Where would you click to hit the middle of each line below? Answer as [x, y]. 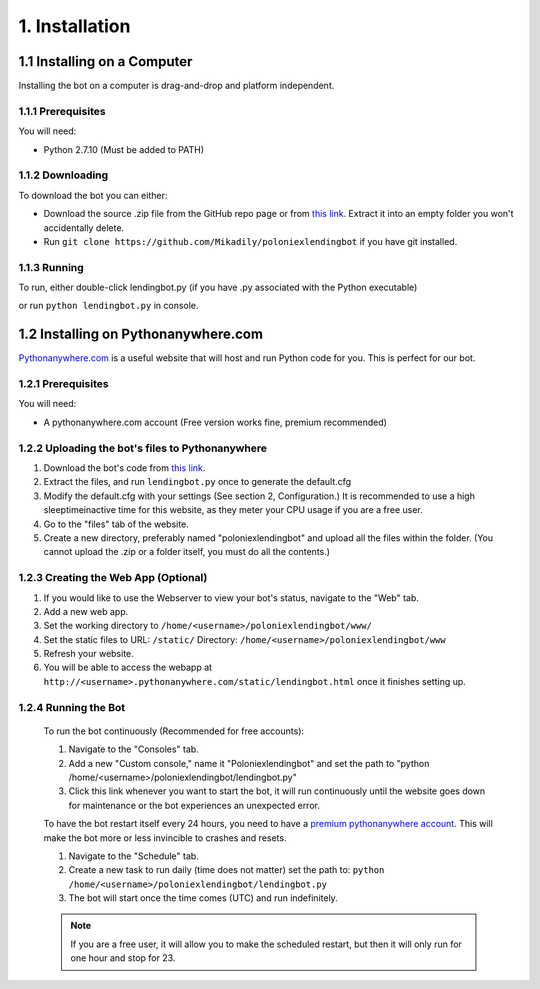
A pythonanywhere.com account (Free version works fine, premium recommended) [215, 422]
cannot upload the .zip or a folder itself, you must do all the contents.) [186, 552]
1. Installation [74, 26]
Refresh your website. [88, 654]
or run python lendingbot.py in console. [108, 306]
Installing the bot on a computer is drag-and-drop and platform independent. [176, 86]
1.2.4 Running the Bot [72, 707]
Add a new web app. [86, 611]
